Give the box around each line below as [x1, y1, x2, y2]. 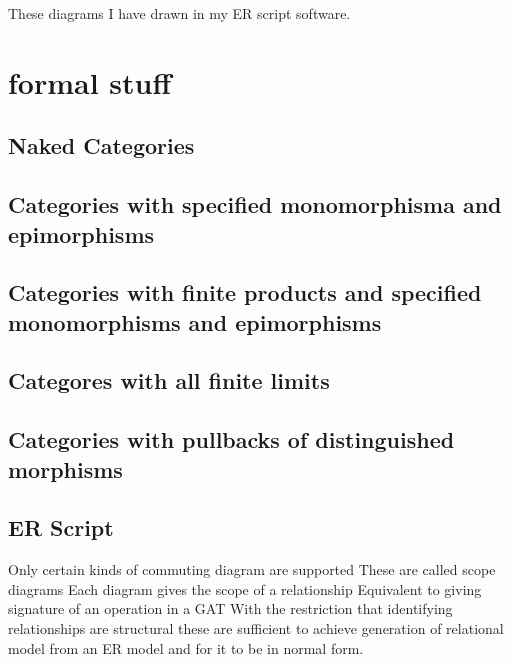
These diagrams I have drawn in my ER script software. [8, 3, 351, 23]
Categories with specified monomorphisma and [8, 189, 502, 220]
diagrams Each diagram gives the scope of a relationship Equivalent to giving [8, 578, 482, 599]
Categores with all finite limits [8, 365, 330, 396]
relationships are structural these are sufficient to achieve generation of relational [8, 618, 504, 639]
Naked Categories [8, 130, 195, 161]
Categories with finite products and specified [8, 277, 482, 308]
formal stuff [8, 61, 172, 102]
